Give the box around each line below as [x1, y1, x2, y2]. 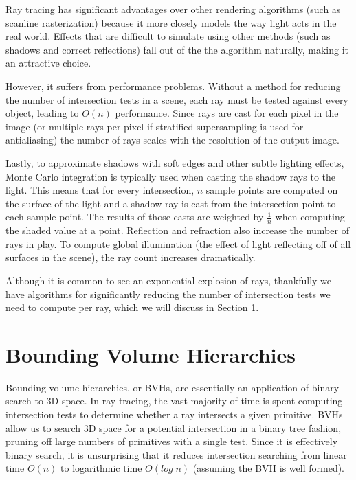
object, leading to [5, 106, 79, 120]
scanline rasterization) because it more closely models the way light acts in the [5, 15, 337, 30]
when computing [275, 209, 345, 224]
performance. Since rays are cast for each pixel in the [115, 106, 339, 120]
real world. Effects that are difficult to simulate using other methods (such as [5, 29, 331, 43]
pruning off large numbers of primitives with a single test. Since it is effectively [5, 434, 338, 448]
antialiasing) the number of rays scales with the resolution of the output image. [5, 133, 340, 147]
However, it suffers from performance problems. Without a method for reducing [5, 78, 341, 93]
